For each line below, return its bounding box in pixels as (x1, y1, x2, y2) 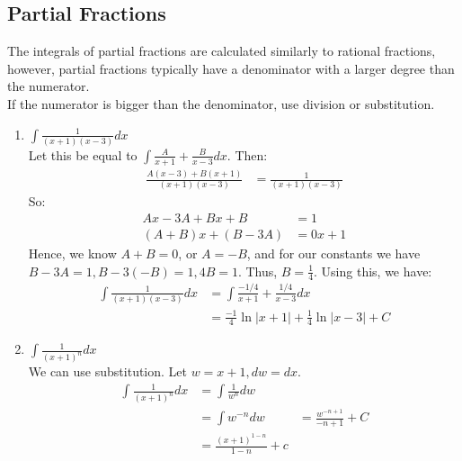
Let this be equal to (28, 145, 138, 164)
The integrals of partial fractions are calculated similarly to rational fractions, (7, 41, 436, 60)
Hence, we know (28, 244, 117, 263)
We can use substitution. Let (28, 362, 188, 381)
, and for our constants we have (246, 244, 421, 263)
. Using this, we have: (314, 261, 432, 280)
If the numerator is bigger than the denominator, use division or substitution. (7, 94, 435, 113)
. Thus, (237, 261, 278, 280)
